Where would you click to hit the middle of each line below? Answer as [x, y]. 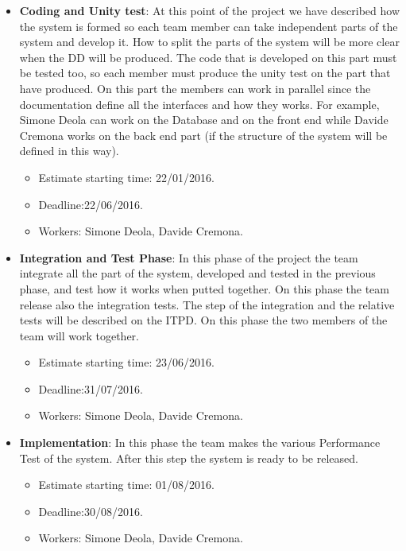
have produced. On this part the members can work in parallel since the [195, 88]
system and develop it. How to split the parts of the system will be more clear [209, 42]
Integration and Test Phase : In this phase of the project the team [189, 257]
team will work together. [79, 335]
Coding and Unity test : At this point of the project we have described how [210, 10]
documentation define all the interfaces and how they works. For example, [199, 104]
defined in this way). [69, 151]
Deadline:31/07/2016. [91, 388]
